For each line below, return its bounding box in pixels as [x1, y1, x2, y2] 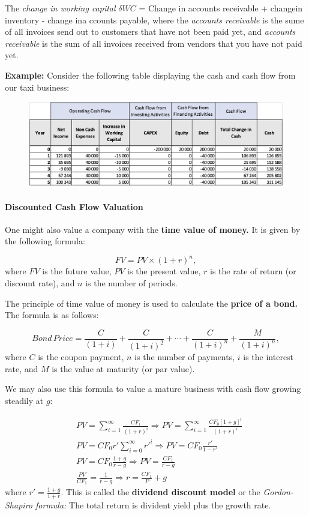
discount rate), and [5, 277, 75, 289]
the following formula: [5, 235, 85, 247]
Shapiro [5, 499, 32, 511]
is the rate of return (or [210, 265, 296, 277]
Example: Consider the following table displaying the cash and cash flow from [5, 68, 296, 81]
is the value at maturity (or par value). [52, 362, 195, 375]
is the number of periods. [85, 277, 178, 289]
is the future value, [42, 265, 112, 277]
